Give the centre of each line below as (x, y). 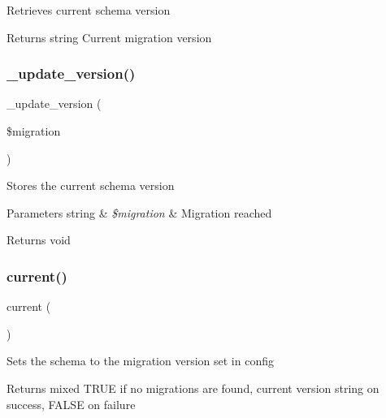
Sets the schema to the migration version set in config (140, 361)
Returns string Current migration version (109, 37)
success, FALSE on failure (71, 404)
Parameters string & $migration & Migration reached (139, 212)
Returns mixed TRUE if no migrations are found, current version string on (193, 388)
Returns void (39, 240)
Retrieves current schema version (89, 10)
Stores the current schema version (91, 185)
